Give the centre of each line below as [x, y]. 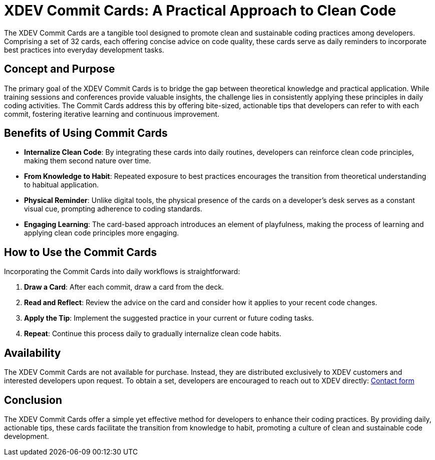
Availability [33, 353]
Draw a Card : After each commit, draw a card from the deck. [124, 287]
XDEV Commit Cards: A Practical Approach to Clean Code [200, 11]
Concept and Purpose [60, 69]
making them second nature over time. [88, 161]
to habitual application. [62, 185]
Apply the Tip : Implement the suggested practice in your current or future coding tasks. [169, 318]
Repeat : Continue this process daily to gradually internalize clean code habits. [153, 334]
